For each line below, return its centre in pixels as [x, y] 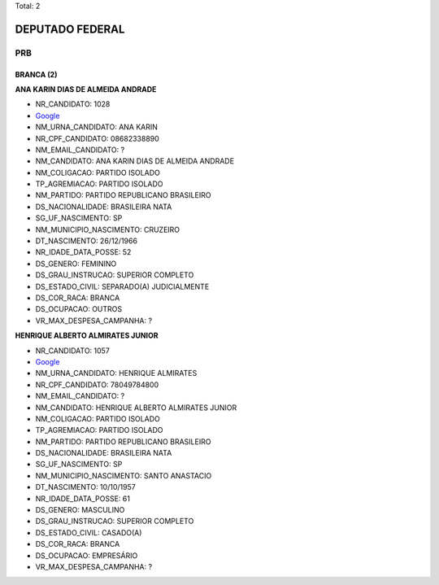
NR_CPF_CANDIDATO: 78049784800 [97, 384]
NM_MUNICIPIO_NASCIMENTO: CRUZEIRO [108, 229]
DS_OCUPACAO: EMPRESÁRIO [87, 555]
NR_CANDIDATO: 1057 [72, 351]
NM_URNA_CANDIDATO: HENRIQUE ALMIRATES [116, 373]
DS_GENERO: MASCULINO [80, 510]
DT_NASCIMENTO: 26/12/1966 [87, 241]
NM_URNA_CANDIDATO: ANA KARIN [97, 127]
